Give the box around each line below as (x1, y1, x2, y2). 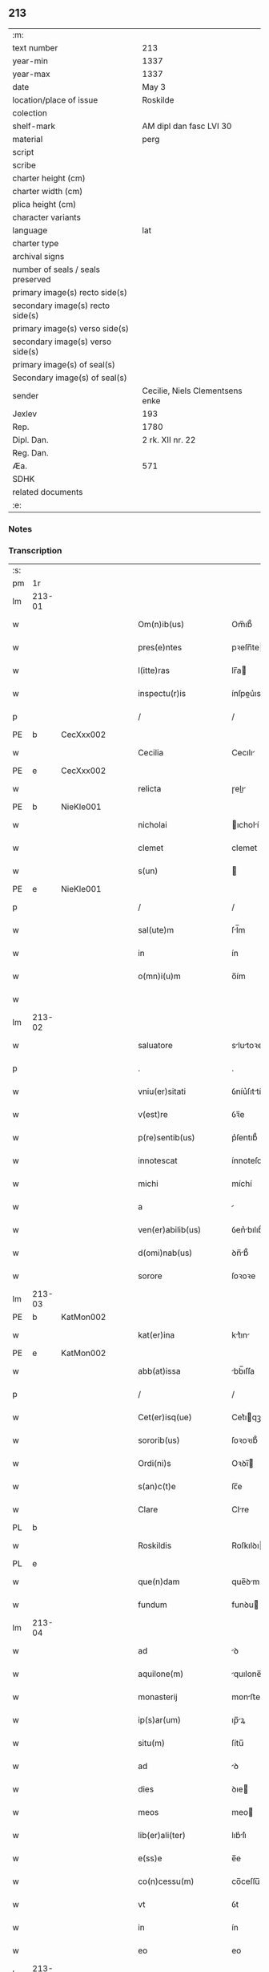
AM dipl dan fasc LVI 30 (142, 120, 232, 132)
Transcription (8, 545, 62, 556)
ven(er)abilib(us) (137, 1225, 202, 1236)
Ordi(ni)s (137, 1458, 171, 1469)
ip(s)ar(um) (137, 1715, 182, 1726)
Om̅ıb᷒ (231, 619, 253, 630)
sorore (137, 1270, 163, 1282)
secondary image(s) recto (12, 300, 110, 311)
